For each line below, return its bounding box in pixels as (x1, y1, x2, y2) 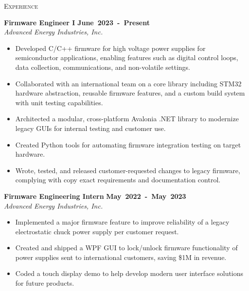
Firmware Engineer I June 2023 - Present (4, 17, 150, 27)
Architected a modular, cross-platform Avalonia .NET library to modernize (15, 113, 239, 124)
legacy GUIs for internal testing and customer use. (15, 123, 166, 133)
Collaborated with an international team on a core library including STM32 (15, 78, 242, 88)
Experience (4, 1, 38, 11)
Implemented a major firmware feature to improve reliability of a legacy (15, 217, 230, 227)
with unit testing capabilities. (15, 97, 103, 107)
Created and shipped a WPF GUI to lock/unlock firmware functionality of (15, 242, 238, 253)
